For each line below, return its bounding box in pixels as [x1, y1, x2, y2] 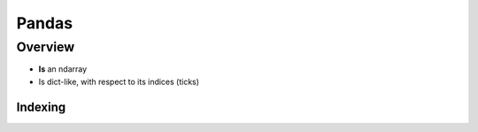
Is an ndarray [38, 64, 88, 74]
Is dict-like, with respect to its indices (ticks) [38, 76, 199, 87]
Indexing [16, 99, 66, 114]
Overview [16, 39, 75, 55]
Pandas [16, 13, 73, 33]
